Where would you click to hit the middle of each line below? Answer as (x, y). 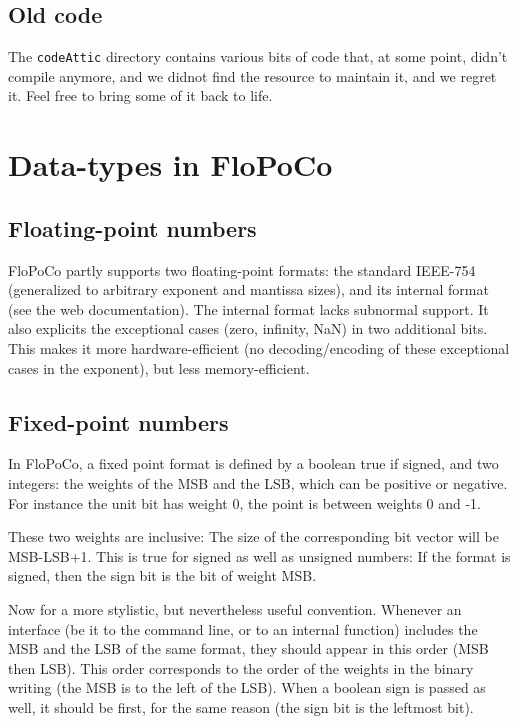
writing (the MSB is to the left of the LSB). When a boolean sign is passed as (247, 687)
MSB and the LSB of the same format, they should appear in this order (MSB (248, 648)
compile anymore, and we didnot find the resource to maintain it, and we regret (252, 75)
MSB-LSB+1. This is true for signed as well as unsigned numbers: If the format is (259, 555)
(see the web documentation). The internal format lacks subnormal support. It (248, 308)
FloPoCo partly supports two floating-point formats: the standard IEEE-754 (242, 269)
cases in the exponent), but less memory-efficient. (159, 367)
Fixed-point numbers (118, 421)
